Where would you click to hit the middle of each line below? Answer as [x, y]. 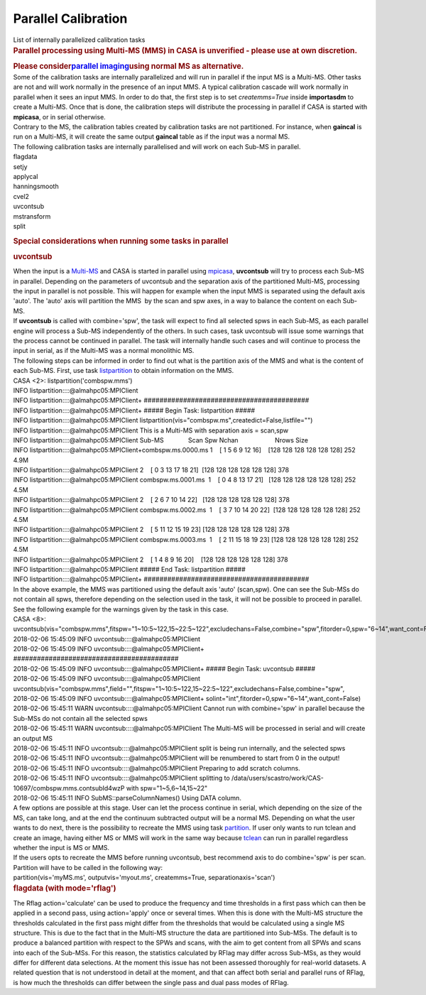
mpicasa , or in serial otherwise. [59, 116]
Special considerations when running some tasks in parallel [121, 241]
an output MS [33, 738]
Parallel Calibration [70, 18]
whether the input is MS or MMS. [61, 847]
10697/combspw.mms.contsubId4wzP [69, 788]
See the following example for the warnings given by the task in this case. [121, 609]
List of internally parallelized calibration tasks [79, 40]
